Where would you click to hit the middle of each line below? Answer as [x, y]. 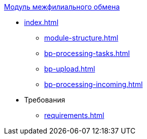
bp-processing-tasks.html [87, 53]
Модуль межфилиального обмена [62, 7]
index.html [41, 22]
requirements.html [74, 115]
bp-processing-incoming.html [94, 84]
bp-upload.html [70, 69]
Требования [45, 100]
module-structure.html [81, 38]
